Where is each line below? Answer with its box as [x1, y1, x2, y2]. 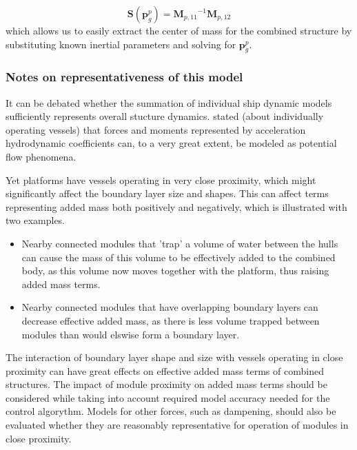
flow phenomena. [6, 149, 76, 163]
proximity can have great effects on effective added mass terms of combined [6, 363, 324, 378]
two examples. [6, 213, 65, 227]
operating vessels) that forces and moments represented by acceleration [6, 122, 306, 136]
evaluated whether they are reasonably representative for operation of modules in [6, 418, 349, 432]
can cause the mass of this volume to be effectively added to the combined [21, 249, 336, 264]
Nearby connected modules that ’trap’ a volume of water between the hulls [21, 236, 338, 250]
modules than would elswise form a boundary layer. [21, 327, 240, 341]
